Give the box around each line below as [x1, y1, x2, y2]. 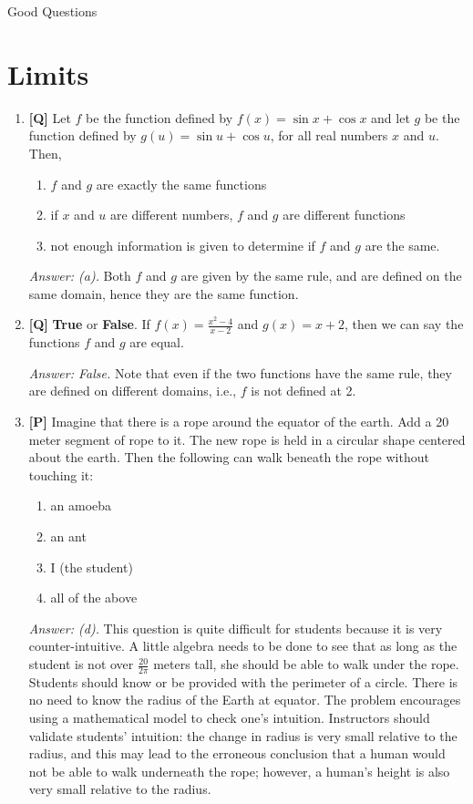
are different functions [283, 205, 406, 224]
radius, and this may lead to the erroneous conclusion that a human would [28, 744, 446, 763]
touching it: [28, 465, 94, 484]
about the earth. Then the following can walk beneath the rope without [28, 448, 429, 467]
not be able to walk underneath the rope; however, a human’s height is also [28, 761, 450, 780]
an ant [50, 527, 87, 546]
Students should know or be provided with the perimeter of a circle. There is [28, 672, 458, 691]
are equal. [129, 333, 184, 352]
